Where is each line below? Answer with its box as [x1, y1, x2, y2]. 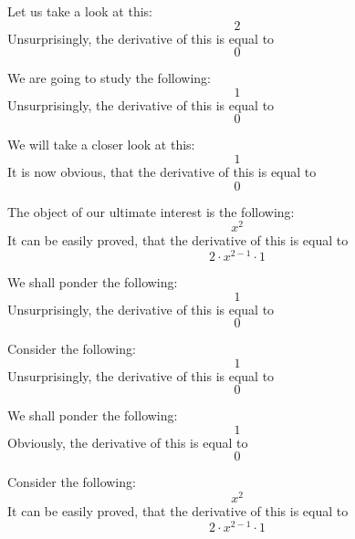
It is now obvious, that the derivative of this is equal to [7, 161, 317, 181]
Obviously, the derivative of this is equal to [7, 432, 248, 451]
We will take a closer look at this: [7, 135, 195, 154]
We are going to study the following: [7, 68, 211, 88]
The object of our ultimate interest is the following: [7, 202, 295, 221]
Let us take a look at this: [7, 2, 152, 20]
